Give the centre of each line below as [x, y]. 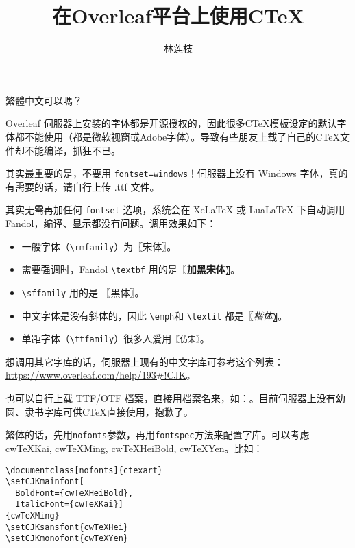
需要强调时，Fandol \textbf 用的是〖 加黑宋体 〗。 [131, 269]
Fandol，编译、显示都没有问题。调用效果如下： [111, 223]
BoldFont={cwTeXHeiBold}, [74, 493]
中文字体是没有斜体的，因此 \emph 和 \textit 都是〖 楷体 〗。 [155, 315]
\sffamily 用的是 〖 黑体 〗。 [83, 292]
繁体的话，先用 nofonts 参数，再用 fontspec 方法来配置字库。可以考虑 [158, 434]
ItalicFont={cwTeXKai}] [69, 504]
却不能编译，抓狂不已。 [68, 150]
